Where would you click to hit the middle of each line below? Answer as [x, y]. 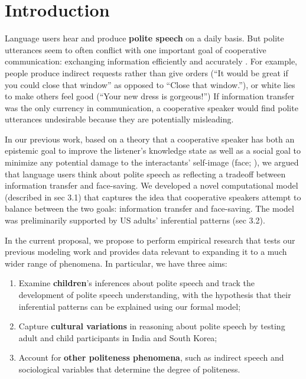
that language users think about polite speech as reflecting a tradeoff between [145, 174]
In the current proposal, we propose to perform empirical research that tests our [150, 240]
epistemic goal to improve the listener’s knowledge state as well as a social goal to [153, 150]
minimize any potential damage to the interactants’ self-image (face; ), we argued [152, 162]
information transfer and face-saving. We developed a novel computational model [152, 185]
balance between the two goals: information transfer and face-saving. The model [149, 208]
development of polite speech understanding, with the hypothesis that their [155, 294]
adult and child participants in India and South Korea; [118, 337]
